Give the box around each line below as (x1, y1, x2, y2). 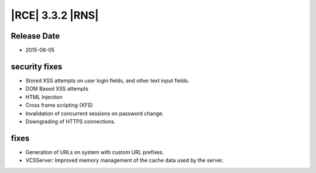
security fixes (11, 61, 63, 71)
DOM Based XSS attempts (25, 85, 89, 92)
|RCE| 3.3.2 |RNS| (11, 9, 99, 22)
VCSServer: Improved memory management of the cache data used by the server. (25, 157, 224, 164)
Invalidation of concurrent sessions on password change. (25, 110, 164, 117)
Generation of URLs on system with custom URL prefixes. (25, 148, 164, 155)
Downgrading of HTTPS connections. (25, 117, 116, 125)
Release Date (11, 31, 60, 41)
